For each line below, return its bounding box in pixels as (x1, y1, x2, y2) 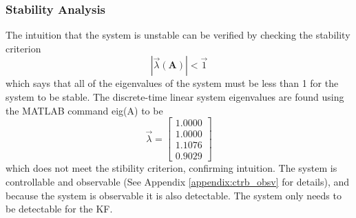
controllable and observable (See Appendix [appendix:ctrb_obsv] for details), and (6, 174, 350, 188)
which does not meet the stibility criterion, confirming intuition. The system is (6, 161, 337, 175)
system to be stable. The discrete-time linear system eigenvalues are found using (6, 90, 344, 103)
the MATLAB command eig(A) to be (6, 103, 163, 117)
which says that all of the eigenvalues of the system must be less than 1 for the (6, 76, 339, 90)
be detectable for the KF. (6, 201, 113, 216)
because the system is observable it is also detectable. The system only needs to (6, 188, 342, 202)
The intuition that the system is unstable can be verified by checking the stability (6, 28, 350, 42)
